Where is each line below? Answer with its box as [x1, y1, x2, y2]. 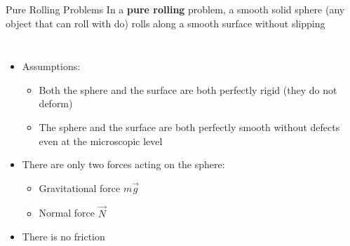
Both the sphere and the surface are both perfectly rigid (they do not [39, 82, 337, 97]
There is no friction [22, 229, 105, 244]
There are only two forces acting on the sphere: [22, 157, 225, 172]
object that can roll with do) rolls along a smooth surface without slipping [6, 15, 325, 30]
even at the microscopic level [39, 133, 163, 148]
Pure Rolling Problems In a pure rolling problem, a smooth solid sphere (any [6, 2, 345, 16]
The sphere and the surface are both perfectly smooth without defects [39, 119, 340, 134]
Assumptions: [22, 59, 81, 74]
